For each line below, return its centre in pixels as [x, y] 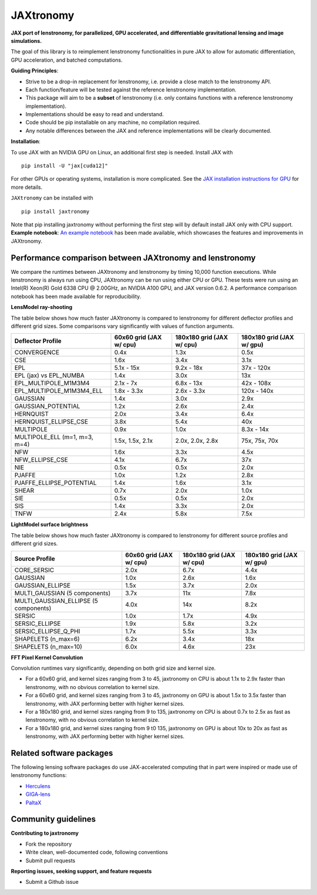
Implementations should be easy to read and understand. [95, 114]
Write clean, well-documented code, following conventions [97, 852]
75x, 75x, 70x [260, 441]
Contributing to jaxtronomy [45, 833]
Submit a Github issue [52, 882]
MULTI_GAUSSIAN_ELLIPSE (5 [56, 601]
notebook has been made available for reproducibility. [76, 296]
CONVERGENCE [37, 352]
